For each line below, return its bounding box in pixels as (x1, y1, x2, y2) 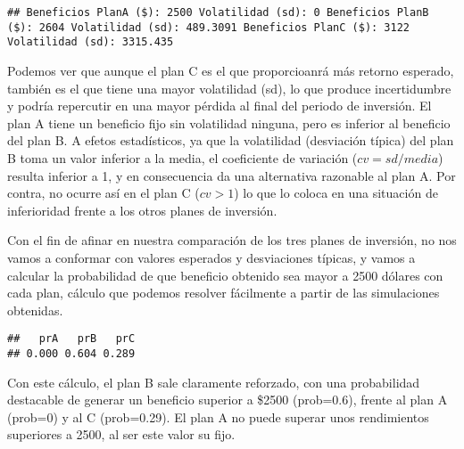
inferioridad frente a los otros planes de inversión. (7, 200, 278, 219)
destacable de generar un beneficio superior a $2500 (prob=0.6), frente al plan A (7, 390, 448, 409)
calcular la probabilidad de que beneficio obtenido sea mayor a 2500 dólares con (7, 265, 443, 284)
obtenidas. (7, 300, 63, 319)
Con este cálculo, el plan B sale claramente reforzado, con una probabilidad (7, 372, 420, 391)
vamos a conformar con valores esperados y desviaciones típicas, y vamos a (7, 248, 416, 266)
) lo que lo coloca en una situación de (234, 184, 438, 202)
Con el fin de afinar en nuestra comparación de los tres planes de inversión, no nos (7, 231, 457, 249)
